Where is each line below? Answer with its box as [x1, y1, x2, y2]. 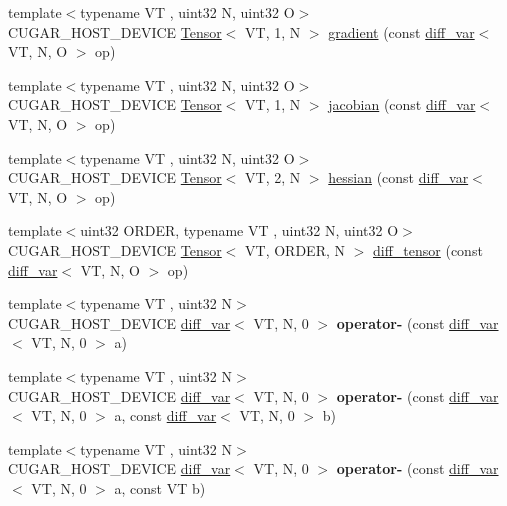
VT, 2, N [245, 167, 301, 188]
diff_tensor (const [373, 239, 483, 260]
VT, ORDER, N [245, 239, 345, 260]
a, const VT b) [114, 477, 206, 498]
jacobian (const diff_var [328, 94, 476, 115]
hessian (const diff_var [328, 167, 469, 188]
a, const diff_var [114, 405, 217, 426]
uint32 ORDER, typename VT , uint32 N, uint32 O [80, 220, 399, 241]
